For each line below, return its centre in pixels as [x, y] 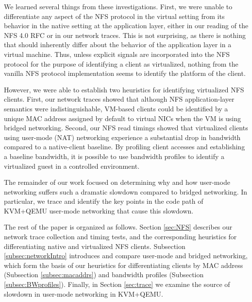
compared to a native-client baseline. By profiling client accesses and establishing [125, 147]
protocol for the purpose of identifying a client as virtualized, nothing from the [121, 63]
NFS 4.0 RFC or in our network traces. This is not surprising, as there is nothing [125, 35]
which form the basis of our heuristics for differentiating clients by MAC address [124, 265]
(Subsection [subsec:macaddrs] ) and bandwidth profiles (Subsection [104, 275]
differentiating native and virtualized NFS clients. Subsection [95, 246]
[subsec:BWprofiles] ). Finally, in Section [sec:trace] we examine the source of [117, 284]
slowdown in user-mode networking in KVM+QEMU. [84, 293]
